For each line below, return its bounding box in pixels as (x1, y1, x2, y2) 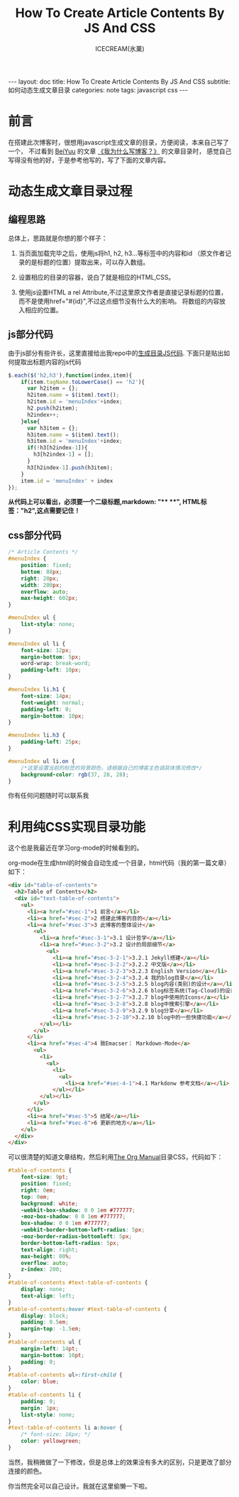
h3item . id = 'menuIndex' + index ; (26, 438, 123, 445)
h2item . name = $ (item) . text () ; (26, 392, 120, 399)
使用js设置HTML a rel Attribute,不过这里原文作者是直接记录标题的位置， (18, 287, 228, 296)
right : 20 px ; (21, 575, 60, 582)
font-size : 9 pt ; (21, 1173, 70, 1181)
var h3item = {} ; (26, 424, 79, 432)
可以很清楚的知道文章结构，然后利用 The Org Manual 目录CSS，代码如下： (8, 1153, 223, 1161)
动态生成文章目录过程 (8, 183, 133, 199)
